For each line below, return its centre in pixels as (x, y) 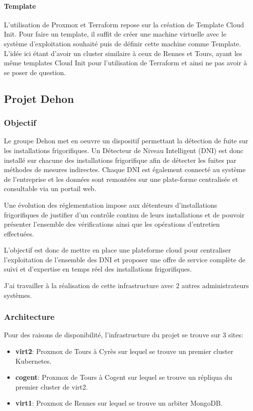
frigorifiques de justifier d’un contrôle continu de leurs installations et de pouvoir (124, 214)
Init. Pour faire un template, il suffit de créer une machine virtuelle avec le (115, 34)
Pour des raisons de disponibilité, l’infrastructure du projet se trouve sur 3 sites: (124, 335)
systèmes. (18, 295)
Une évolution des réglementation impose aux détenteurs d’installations (111, 205)
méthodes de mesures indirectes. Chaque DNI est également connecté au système (125, 169)
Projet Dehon (39, 98)
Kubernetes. (33, 361)
